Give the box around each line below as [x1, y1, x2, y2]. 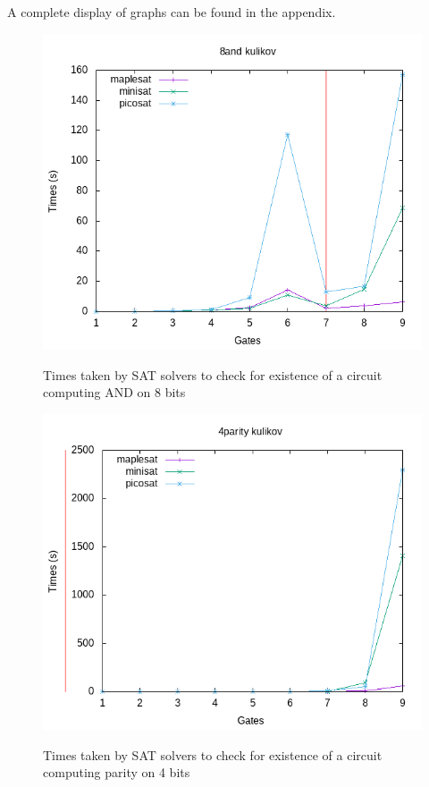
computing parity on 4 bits [43, 763, 190, 782]
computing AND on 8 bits [43, 383, 186, 402]
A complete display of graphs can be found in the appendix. [7, 3, 336, 21]
